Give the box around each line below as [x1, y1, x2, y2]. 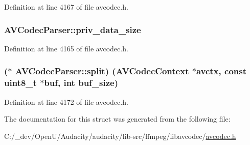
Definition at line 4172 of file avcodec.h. [4, 96, 128, 107]
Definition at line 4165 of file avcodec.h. [4, 43, 128, 53]
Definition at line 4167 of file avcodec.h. [4, 2, 128, 12]
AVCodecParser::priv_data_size [4, 23, 141, 36]
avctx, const [196, 65, 246, 77]
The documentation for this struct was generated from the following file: [4, 113, 231, 124]
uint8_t [4, 76, 37, 89]
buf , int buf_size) [44, 76, 118, 89]
